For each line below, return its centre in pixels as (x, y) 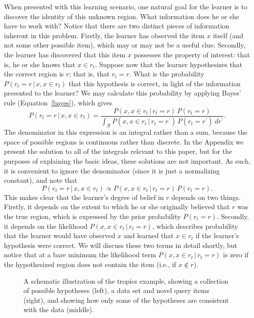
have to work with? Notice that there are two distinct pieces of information (117, 26)
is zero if (236, 255)
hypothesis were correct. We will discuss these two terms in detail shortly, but (121, 245)
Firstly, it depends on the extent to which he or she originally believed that (117, 207)
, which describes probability (195, 226)
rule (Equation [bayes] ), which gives (58, 102)
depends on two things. (206, 197)
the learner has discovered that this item (65, 54)
